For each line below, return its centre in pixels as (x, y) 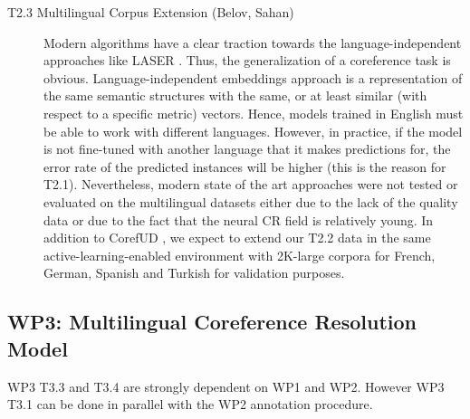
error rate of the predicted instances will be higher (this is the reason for (245, 166)
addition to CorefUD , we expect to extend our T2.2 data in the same (237, 238)
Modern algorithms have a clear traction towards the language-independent (253, 42)
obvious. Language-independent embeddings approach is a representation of (253, 77)
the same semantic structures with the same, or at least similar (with (235, 95)
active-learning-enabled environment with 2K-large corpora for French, (240, 255)
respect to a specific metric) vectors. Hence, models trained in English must (254, 113)
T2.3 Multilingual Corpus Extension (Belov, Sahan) (151, 12)
